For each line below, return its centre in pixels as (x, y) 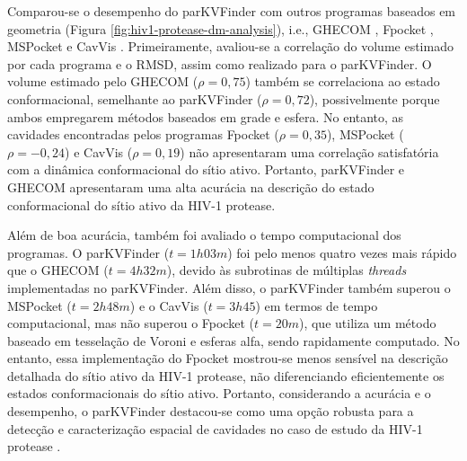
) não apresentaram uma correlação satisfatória (309, 151)
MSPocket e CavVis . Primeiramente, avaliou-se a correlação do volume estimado (230, 46)
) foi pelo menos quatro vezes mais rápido (342, 252)
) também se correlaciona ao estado (343, 81)
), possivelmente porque (374, 98)
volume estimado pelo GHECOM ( (103, 81)
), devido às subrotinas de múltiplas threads (286, 270)
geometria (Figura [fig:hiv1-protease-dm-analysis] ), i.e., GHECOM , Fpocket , (220, 28)
